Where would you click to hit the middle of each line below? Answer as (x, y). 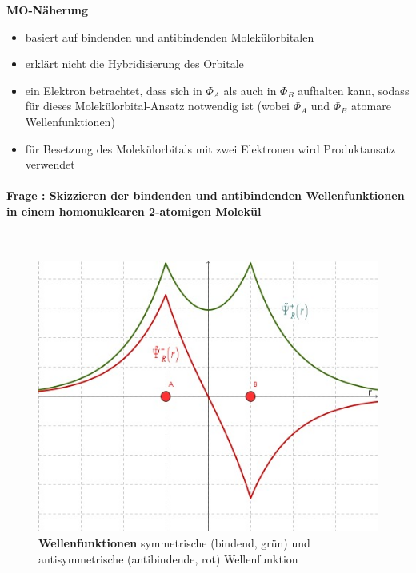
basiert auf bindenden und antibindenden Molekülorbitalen (170, 36)
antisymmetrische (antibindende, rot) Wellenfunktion (168, 558)
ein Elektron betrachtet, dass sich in (114, 90)
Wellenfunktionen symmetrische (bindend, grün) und (174, 542)
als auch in (250, 90)
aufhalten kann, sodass (354, 90)
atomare (371, 106)
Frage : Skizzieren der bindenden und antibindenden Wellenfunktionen (206, 195)
